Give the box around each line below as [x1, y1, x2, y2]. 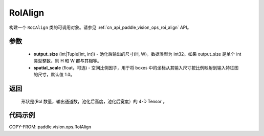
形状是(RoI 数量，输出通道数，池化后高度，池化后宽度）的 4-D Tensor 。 [21, 98, 167, 104]
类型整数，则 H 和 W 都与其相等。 [33, 58, 102, 64]
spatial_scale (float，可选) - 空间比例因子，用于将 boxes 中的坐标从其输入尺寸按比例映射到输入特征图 [33, 65, 239, 70]
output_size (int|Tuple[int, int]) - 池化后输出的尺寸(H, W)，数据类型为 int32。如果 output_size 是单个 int [33, 51, 242, 57]
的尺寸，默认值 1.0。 [33, 71, 75, 78]
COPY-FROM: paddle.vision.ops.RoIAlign [9, 124, 91, 130]
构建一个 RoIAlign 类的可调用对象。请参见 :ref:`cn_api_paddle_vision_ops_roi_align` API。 [9, 24, 192, 30]
